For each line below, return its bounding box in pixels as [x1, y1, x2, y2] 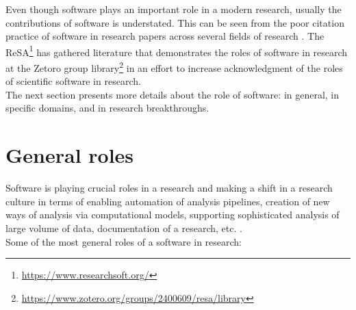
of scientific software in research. [5, 74, 141, 88]
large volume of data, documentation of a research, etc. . [5, 220, 242, 235]
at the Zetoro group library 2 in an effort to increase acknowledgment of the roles [5, 59, 343, 75]
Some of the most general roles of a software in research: [5, 234, 242, 248]
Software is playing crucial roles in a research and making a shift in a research [5, 181, 333, 195]
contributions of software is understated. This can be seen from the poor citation [5, 15, 344, 29]
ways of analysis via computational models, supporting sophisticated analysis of [5, 207, 340, 222]
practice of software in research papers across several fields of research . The [5, 29, 325, 43]
